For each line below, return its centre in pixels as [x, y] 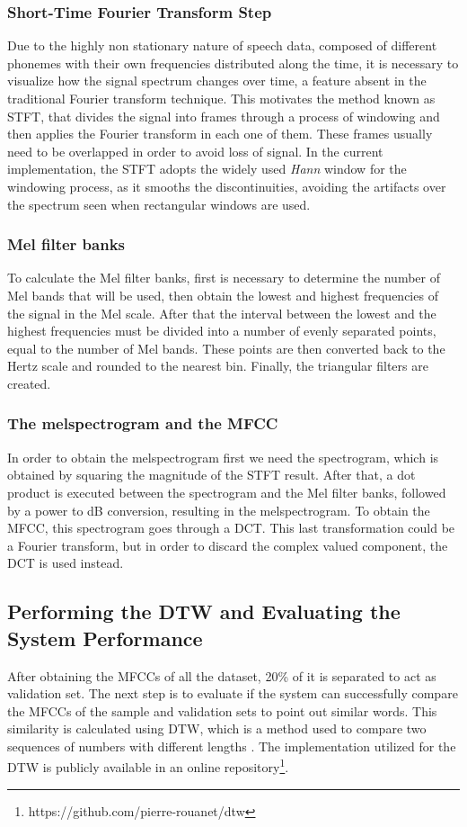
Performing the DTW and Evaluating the [204, 611]
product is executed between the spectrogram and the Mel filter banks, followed [227, 492]
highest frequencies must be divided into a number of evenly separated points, [222, 331]
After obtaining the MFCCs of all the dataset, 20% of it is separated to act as [222, 675]
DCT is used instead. [66, 563]
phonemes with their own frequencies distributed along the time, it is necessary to [233, 63]
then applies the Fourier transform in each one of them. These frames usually [220, 134]
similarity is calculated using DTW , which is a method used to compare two [217, 728]
